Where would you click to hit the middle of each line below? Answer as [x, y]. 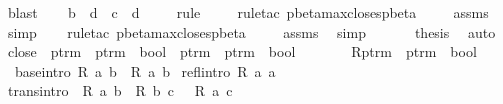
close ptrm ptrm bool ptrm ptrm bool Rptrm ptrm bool [242, 51]
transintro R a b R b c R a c [120, 90]
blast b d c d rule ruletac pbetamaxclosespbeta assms [248, 12]
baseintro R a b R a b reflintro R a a [145, 70]
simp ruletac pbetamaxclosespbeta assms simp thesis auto [251, 31]
